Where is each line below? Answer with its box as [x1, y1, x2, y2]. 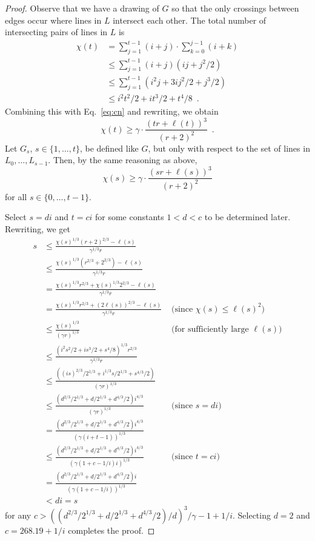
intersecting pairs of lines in [5, 25, 108, 38]
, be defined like [79, 141, 139, 154]
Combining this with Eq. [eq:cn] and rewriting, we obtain [5, 105, 219, 118]
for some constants [94, 210, 164, 223]
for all [5, 190, 27, 203]
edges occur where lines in [5, 13, 102, 26]
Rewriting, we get [5, 223, 70, 235]
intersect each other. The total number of [113, 13, 267, 26]
